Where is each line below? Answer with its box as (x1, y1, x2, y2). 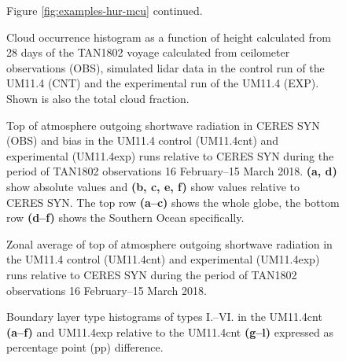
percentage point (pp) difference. (6, 339, 164, 355)
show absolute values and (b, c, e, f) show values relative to (6, 178, 300, 194)
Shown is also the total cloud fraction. (6, 90, 190, 106)
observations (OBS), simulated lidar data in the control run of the (6, 59, 325, 76)
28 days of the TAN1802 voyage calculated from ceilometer (6, 44, 290, 61)
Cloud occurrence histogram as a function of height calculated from (6, 28, 331, 45)
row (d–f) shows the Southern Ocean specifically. (6, 209, 245, 226)
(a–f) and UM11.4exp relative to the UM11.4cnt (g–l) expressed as (6, 323, 333, 340)
